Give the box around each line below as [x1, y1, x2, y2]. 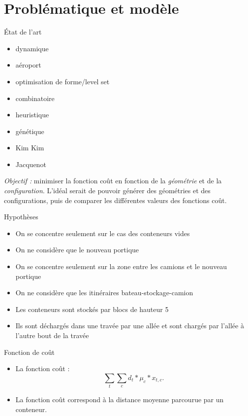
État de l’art [4, 27, 42, 37]
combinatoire [15, 93, 55, 103]
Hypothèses [4, 211, 38, 222]
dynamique [15, 43, 49, 53]
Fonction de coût [4, 347, 55, 357]
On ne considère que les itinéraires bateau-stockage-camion [15, 287, 193, 298]
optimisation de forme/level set [15, 76, 110, 86]
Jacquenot [15, 159, 46, 169]
